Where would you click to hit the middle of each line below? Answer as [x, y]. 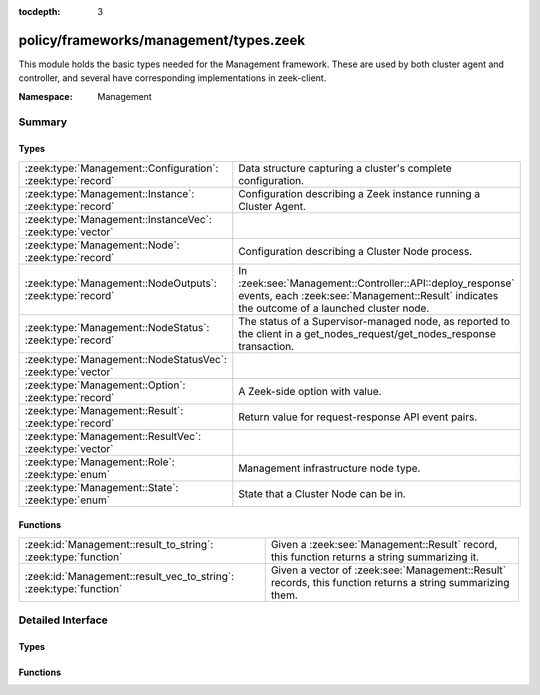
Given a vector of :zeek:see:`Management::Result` [388, 570]
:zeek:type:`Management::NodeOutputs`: [120, 283]
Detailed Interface [63, 620]
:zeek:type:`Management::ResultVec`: [113, 436]
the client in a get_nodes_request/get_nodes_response [367, 333]
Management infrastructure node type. [329, 468]
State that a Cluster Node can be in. [322, 493]
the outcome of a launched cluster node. [334, 308]
